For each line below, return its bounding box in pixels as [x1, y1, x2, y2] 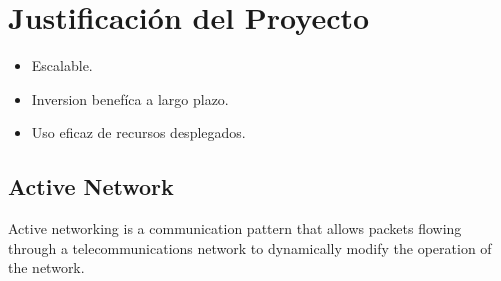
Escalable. [31, 55, 93, 76]
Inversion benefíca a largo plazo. [31, 88, 229, 109]
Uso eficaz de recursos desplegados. [31, 122, 246, 143]
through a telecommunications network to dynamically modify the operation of [8, 237, 492, 258]
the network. [8, 257, 85, 278]
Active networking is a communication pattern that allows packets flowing [8, 218, 462, 239]
